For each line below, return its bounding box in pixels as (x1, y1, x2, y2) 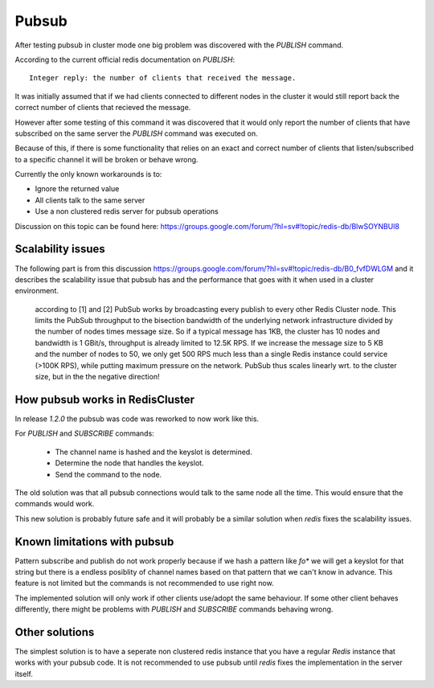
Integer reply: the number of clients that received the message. (29, 73, 297, 83)
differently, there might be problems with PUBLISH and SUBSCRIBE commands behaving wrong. (14, 604, 334, 614)
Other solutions (14, 625, 95, 639)
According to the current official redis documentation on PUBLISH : (14, 55, 235, 64)
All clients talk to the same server (35, 195, 145, 205)
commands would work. (14, 499, 95, 509)
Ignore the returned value (35, 184, 120, 194)
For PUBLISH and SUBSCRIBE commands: (14, 428, 154, 438)
